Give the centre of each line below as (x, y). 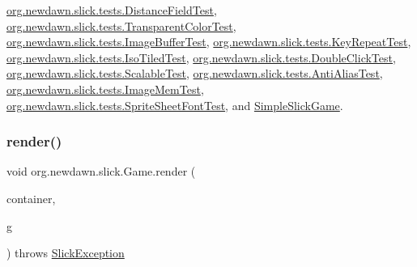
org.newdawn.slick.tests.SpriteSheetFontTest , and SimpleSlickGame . (175, 105)
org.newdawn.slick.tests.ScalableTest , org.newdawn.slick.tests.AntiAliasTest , (195, 73)
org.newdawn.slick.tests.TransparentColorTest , (121, 25)
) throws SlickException (66, 253)
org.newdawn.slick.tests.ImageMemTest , (105, 89)
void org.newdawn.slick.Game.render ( (101, 171)
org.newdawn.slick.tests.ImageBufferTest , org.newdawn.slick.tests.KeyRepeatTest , (209, 42)
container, (31, 198)
